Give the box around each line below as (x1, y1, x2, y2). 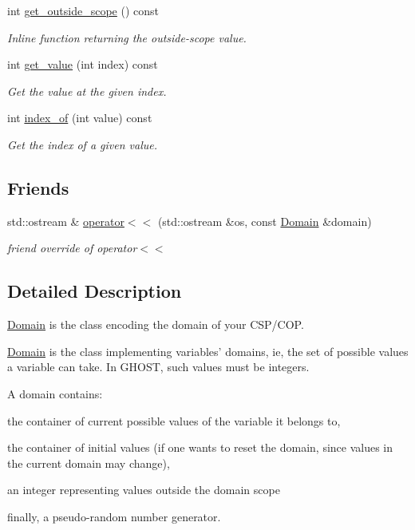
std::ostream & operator (7, 212, 125, 229)
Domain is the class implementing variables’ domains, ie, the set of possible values (7, 342, 409, 359)
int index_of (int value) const (7, 109, 152, 126)
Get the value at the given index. (7, 82, 167, 99)
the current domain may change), (7, 454, 170, 471)
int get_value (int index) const (7, 56, 158, 73)
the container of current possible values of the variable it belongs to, (7, 412, 341, 429)
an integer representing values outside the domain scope (7, 481, 280, 498)
